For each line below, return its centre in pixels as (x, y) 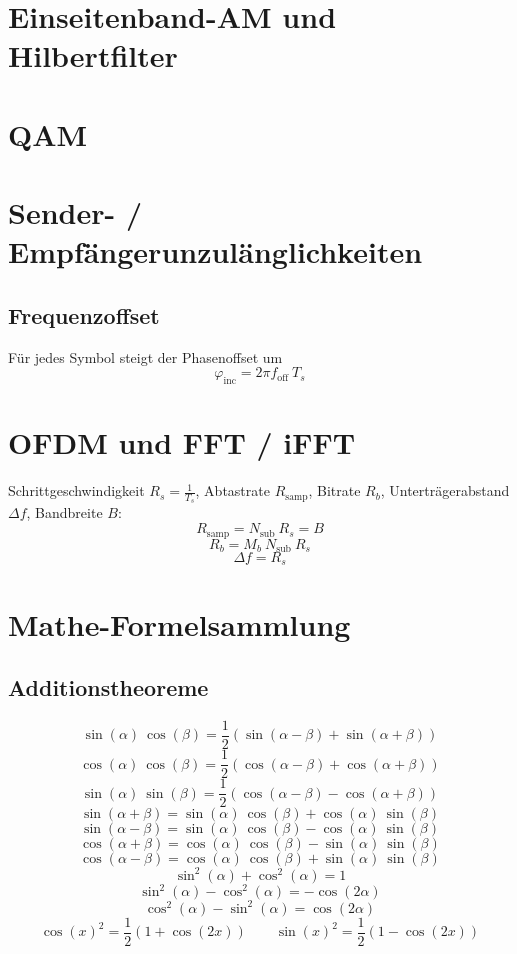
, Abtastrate (232, 490)
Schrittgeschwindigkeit (76, 490)
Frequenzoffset (84, 314)
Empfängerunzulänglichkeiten (215, 251)
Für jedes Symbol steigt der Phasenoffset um (145, 356)
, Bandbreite (64, 512)
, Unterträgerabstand (445, 490)
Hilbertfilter (93, 55)
